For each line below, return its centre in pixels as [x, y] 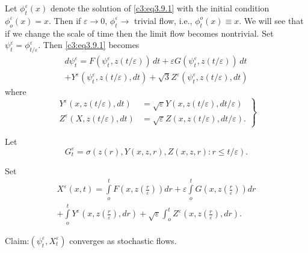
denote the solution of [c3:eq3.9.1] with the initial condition [160, 8]
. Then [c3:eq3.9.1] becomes [89, 45]
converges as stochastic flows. [123, 240]
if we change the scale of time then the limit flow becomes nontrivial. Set [139, 33]
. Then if [65, 20]
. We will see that [271, 20]
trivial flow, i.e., [163, 20]
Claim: [17, 240]
